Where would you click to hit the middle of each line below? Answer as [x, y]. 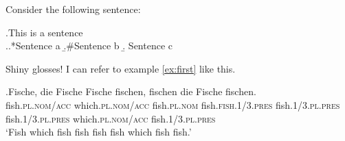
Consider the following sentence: [73, 9]
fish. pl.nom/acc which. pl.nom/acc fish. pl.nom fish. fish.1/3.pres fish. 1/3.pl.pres [173, 104]
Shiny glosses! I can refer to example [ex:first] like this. [121, 68]
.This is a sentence [44, 32]
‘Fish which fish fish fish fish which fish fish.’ [99, 132]
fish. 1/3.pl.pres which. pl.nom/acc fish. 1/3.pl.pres [111, 118]
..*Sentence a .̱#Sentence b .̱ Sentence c [89, 46]
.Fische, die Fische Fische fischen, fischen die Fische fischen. [131, 91]
